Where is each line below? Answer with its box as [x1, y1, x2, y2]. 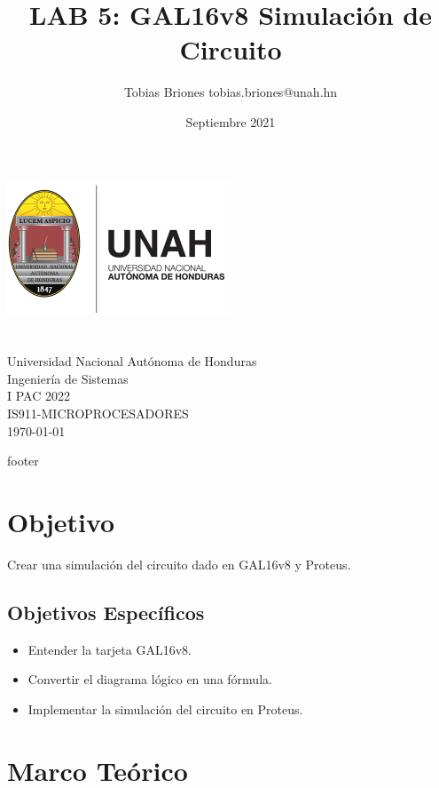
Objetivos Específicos [7, 598, 205, 625]
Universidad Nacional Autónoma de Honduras [7, 352, 257, 370]
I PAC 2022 [7, 386, 70, 405]
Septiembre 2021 [185, 112, 276, 131]
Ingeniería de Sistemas [7, 369, 129, 387]
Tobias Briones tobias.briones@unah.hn [123, 83, 338, 101]
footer [7, 451, 39, 470]
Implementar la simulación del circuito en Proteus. [27, 699, 303, 718]
